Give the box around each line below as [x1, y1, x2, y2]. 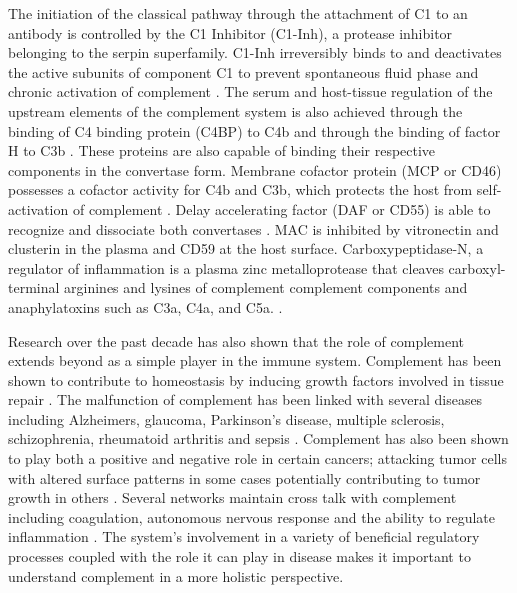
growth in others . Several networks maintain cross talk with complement [8, 487, 457, 508]
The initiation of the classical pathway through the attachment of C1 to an [8, 3, 468, 23]
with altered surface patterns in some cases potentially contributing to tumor [8, 467, 481, 488]
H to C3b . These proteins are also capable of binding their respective [8, 140, 436, 161]
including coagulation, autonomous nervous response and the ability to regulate [8, 506, 495, 527]
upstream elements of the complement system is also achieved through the [8, 100, 463, 121]
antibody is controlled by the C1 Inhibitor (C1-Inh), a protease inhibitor [8, 22, 453, 43]
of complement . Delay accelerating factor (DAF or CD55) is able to [72, 198, 491, 219]
